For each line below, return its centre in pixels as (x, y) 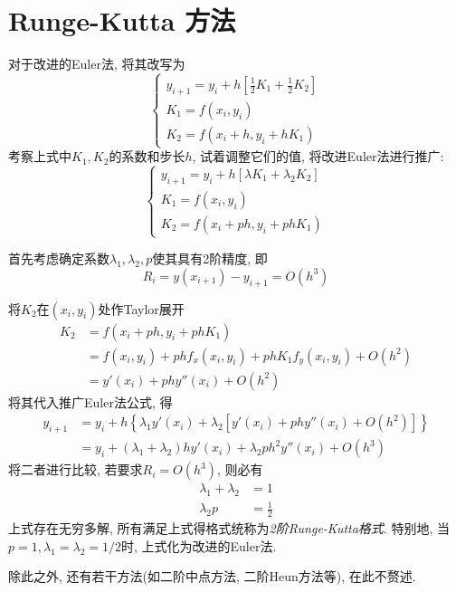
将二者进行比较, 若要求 (76, 469)
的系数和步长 (147, 156)
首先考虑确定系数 (59, 258)
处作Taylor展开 (141, 308)
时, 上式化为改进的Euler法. (199, 545)
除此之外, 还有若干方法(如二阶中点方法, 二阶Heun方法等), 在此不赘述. (212, 576)
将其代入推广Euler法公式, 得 (90, 401)
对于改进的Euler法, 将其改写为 (97, 64)
